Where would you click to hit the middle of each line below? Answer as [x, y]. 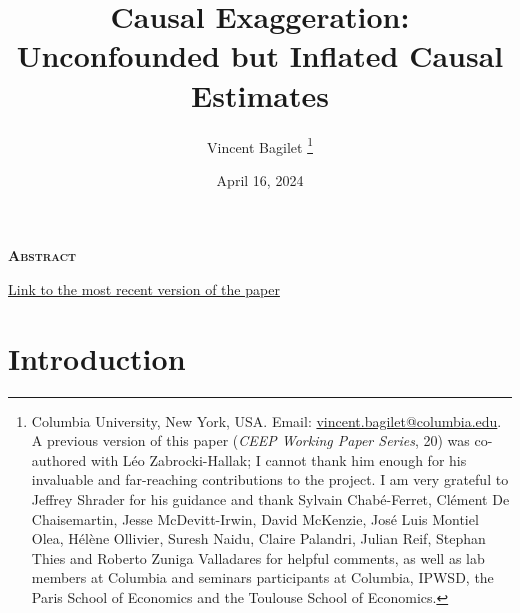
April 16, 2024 [260, 179]
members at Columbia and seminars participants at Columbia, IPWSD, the [262, 577]
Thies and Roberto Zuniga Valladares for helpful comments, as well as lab [258, 557]
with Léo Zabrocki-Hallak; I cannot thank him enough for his [278, 459]
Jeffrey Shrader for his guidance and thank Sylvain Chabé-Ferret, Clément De [270, 499]
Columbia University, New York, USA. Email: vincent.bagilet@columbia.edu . [266, 420]
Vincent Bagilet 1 [260, 145]
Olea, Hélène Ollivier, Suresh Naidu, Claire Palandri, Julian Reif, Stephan [258, 538]
